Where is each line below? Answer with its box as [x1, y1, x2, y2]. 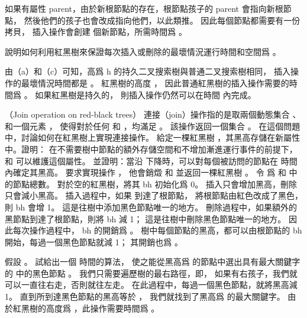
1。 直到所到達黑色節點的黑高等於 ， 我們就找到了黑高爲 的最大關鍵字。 [5, 290, 285, 303]
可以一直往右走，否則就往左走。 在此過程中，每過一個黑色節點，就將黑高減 [5, 278, 298, 291]
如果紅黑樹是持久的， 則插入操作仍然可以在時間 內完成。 [35, 88, 256, 100]
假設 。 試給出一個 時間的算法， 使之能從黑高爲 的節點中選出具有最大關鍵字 [5, 255, 300, 268]
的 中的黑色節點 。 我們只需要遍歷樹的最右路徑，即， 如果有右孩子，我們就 [5, 267, 298, 279]
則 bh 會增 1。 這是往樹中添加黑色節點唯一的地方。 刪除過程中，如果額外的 [5, 200, 297, 213]
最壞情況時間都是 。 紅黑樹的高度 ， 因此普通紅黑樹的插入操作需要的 [21, 76, 289, 89]
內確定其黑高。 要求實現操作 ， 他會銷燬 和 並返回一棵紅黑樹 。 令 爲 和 [5, 166, 286, 179]
